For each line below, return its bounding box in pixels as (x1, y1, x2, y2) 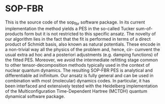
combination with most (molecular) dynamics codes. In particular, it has (5, 78, 150, 83)
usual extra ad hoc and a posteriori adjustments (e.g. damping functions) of (5, 52, 159, 57)
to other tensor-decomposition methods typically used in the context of (5, 62, 150, 68)
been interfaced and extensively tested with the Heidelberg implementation (5, 83, 158, 89)
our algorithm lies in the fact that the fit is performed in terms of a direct (5, 36, 151, 42)
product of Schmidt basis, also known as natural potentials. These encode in (5, 41, 161, 47)
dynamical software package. (5, 93, 66, 99)
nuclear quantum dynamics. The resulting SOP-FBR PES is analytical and (5, 67, 153, 73)
